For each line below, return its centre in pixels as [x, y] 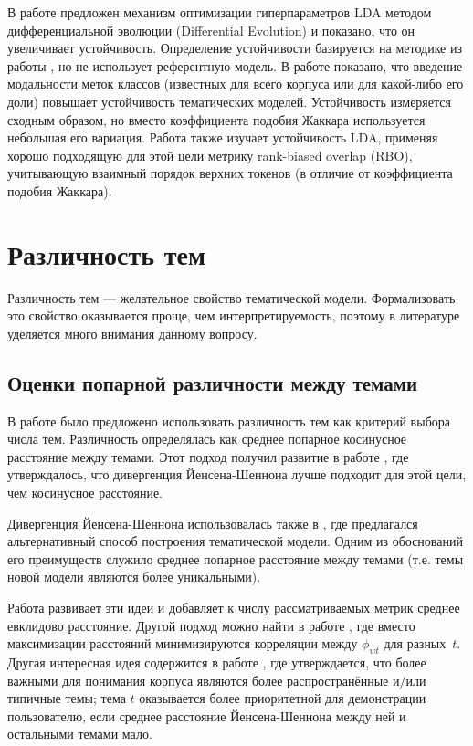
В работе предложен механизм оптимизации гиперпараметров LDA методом [220, 12]
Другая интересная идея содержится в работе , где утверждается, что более [217, 662]
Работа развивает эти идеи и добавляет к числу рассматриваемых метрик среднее [234, 607]
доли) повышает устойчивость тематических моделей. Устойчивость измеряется [229, 101]
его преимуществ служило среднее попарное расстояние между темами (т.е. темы [236, 558]
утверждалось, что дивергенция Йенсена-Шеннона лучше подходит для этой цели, [237, 474]
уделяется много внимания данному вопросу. [132, 333]
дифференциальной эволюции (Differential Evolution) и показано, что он [211, 30]
